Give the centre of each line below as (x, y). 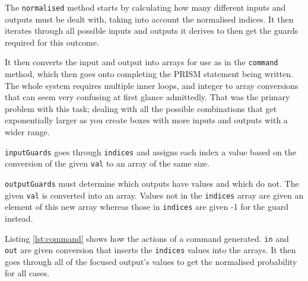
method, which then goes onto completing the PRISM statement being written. (149, 74)
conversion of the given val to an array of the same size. (107, 163)
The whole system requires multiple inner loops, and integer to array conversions (152, 85)
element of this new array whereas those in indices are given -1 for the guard (147, 207)
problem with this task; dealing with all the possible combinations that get (141, 108)
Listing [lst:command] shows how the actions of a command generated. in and (147, 238)
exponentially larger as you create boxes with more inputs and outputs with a (146, 120)
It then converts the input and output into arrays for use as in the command (142, 62)
